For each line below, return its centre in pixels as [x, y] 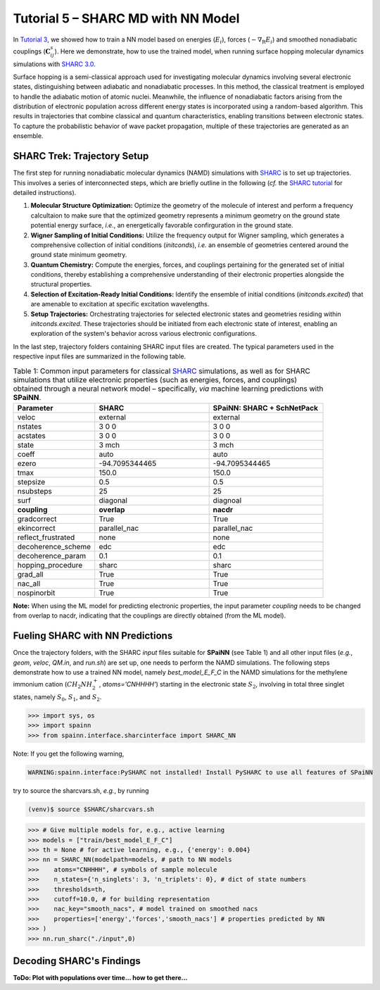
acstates [31, 435]
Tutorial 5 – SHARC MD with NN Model [126, 18]
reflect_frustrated [46, 537]
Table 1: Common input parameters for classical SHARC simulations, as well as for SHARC [162, 371]
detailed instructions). [45, 192]
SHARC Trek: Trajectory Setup [81, 156]
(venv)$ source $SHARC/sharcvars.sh [91, 809]
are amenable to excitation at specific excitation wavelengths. [120, 304]
